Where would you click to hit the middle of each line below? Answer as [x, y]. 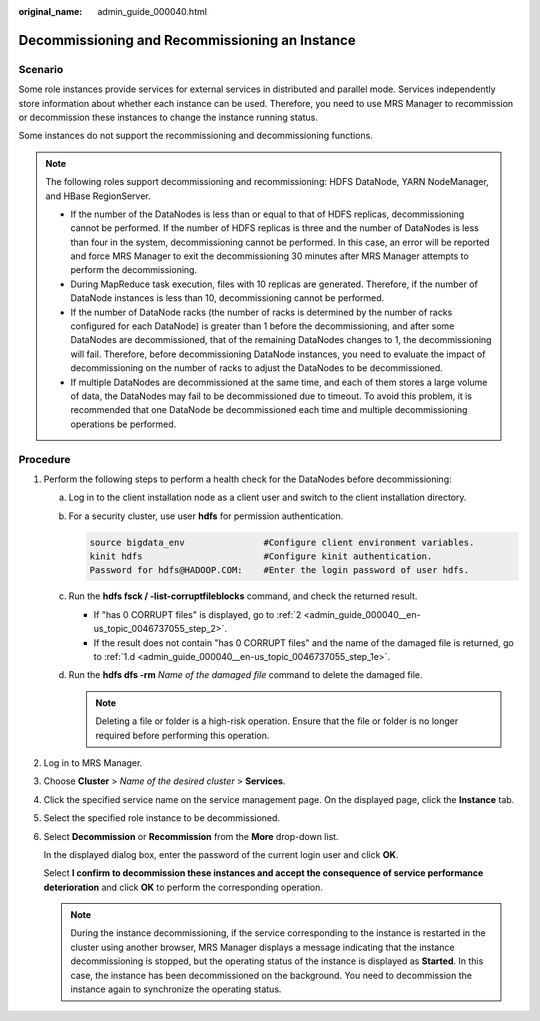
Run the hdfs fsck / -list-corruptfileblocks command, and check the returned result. [243, 596]
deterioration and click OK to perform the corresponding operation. [183, 887]
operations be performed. [123, 424]
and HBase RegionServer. [98, 196]
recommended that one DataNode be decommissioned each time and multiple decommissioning [269, 410]
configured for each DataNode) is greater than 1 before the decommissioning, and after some [262, 326]
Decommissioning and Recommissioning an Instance [187, 40]
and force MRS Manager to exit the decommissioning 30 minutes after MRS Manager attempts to [269, 256]
